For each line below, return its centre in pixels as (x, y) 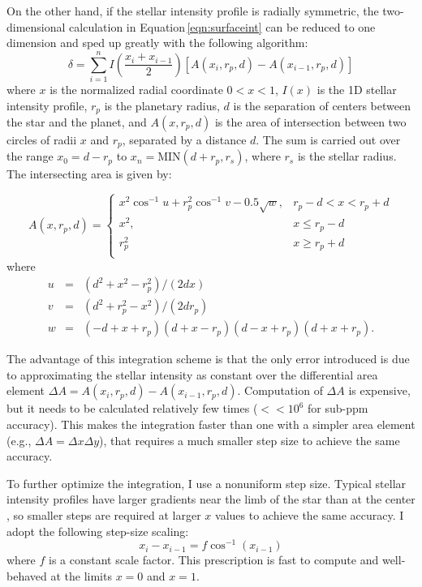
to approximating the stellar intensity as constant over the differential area (192, 374)
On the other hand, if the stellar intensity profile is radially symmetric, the (193, 11)
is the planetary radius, (162, 105)
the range (30, 156)
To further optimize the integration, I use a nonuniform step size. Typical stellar (207, 483)
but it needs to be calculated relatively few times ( (132, 408)
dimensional (36, 26)
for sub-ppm (338, 408)
